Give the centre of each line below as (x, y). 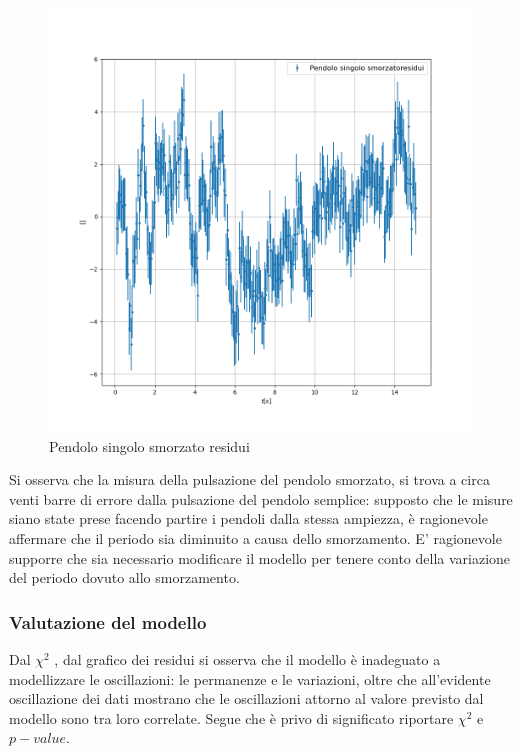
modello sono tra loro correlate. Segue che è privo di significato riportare (231, 717)
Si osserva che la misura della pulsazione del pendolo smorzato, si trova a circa (249, 479)
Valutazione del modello (108, 621)
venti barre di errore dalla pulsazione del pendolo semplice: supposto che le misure (261, 498)
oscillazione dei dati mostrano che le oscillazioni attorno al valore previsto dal (246, 698)
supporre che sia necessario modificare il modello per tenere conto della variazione (260, 557)
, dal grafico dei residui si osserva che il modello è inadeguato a (247, 658)
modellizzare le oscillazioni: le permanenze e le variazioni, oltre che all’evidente (250, 678)
